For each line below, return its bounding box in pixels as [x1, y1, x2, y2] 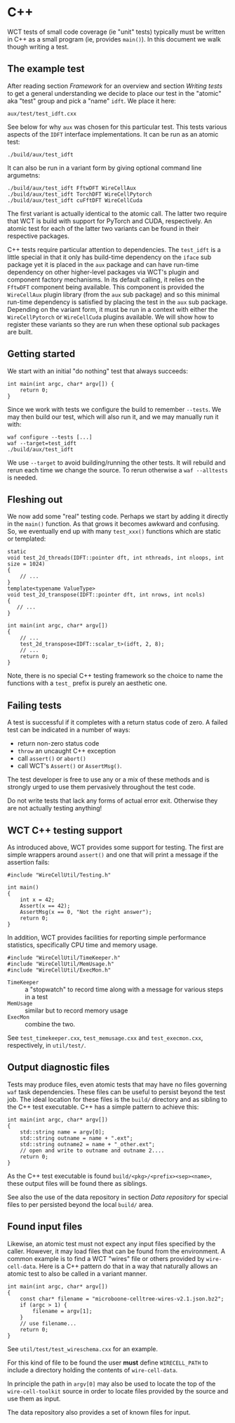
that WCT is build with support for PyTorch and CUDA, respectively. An [7, 216, 213, 225]
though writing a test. [7, 42, 69, 51]
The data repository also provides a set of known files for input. [7, 1408, 191, 1416]
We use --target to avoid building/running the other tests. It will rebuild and [7, 458, 226, 467]
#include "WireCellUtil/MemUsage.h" [7, 960, 114, 967]
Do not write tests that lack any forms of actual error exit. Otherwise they [7, 796, 218, 805]
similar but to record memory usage [25, 1006, 128, 1015]
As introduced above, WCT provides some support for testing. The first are [7, 843, 224, 851]
